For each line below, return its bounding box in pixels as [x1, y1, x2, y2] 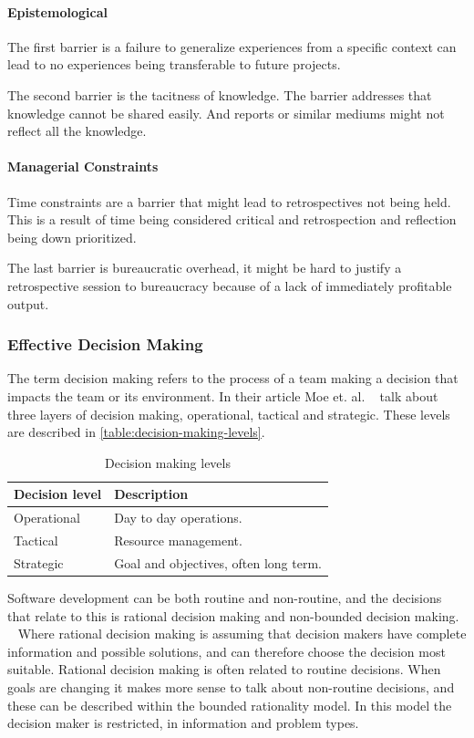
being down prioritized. [7, 227, 137, 246]
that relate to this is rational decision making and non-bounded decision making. [7, 606, 459, 625]
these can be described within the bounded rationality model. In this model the [7, 695, 452, 714]
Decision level [14, 484, 102, 504]
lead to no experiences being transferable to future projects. [7, 55, 341, 74]
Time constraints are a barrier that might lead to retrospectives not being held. [7, 192, 451, 211]
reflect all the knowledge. [7, 121, 147, 140]
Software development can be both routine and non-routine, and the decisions [7, 587, 442, 607]
